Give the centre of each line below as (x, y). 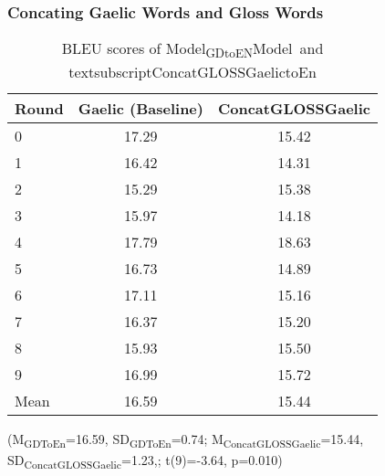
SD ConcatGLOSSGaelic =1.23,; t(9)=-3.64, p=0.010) (145, 460)
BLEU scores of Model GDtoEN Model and (192, 50)
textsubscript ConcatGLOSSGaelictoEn (192, 72)
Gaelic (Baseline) (140, 109)
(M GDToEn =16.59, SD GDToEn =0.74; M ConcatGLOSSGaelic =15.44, (186, 440)
